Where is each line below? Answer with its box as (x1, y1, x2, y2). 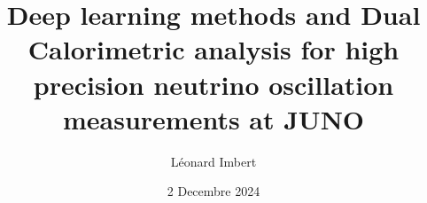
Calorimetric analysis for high (27, 31, 400, 67)
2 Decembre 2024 (167, 182, 260, 200)
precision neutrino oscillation (33, 66, 394, 102)
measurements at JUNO (62, 100, 365, 137)
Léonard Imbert (170, 152, 257, 170)
